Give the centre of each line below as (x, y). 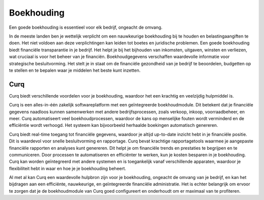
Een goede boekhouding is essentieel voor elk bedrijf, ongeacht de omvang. (86, 27)
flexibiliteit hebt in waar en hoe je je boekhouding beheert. (68, 168)
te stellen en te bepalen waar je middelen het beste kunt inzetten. (75, 70)
